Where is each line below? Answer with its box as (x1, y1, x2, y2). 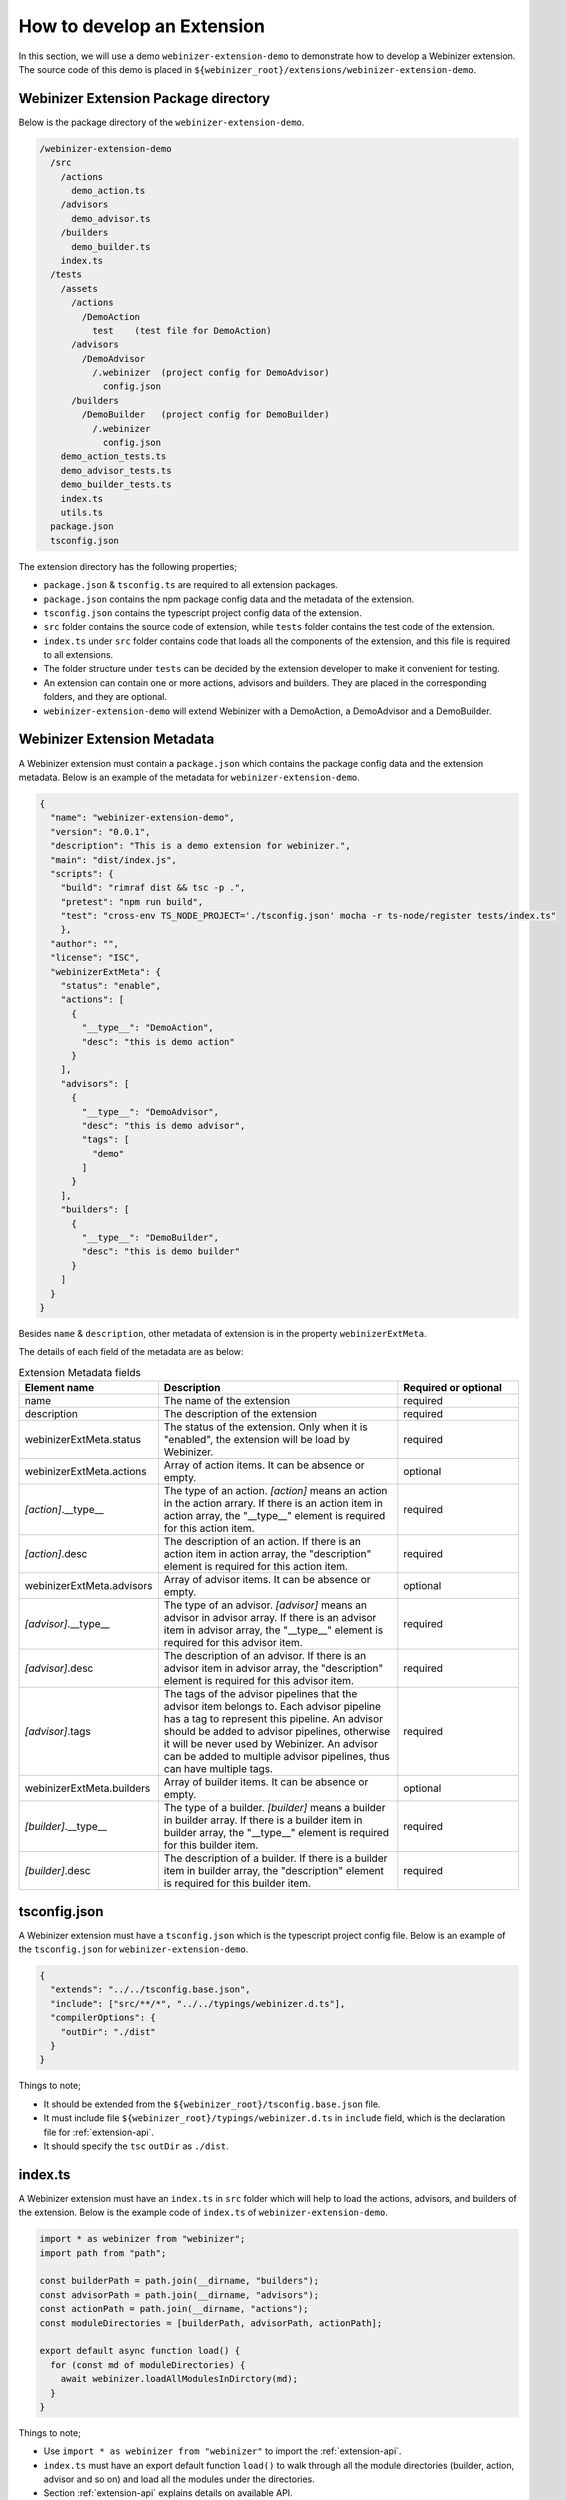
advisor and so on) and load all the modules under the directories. (43, 2473, 315, 2485)
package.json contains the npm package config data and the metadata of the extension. (43, 593, 415, 605)
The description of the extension (163, 1407, 317, 1421)
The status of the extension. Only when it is (163, 1420, 369, 1434)
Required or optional (403, 1381, 502, 1395)
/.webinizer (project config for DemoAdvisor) (91, 367, 330, 379)
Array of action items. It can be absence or (163, 1458, 365, 1472)
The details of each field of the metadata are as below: (18, 1346, 244, 1358)
